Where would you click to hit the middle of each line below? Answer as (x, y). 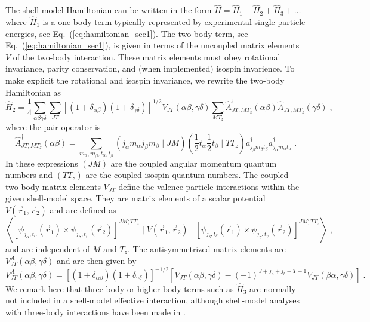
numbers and (29, 175)
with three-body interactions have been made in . (95, 312)
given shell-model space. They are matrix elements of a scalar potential (135, 198)
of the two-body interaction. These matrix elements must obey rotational (147, 56)
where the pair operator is (53, 126)
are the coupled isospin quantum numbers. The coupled (187, 175)
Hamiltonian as (33, 92)
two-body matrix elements (53, 186)
